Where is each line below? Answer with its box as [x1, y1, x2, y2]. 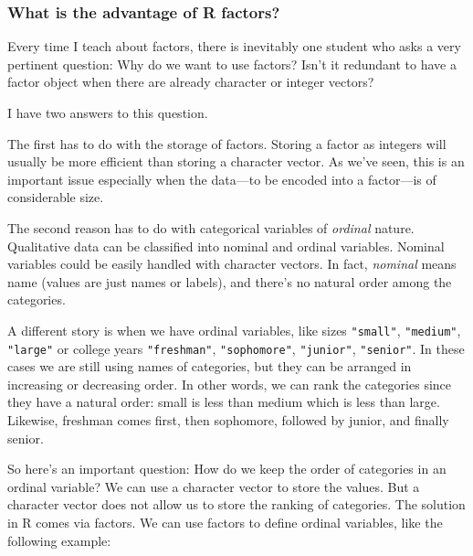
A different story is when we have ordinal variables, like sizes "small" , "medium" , [7, 320, 461, 339]
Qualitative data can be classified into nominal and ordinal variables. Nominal [7, 236, 445, 255]
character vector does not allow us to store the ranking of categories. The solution [7, 495, 466, 514]
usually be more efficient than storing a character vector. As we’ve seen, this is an [7, 152, 465, 171]
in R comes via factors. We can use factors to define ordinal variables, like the [7, 513, 443, 531]
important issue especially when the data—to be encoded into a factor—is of [7, 169, 436, 188]
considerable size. [7, 187, 104, 207]
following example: [7, 530, 111, 550]
